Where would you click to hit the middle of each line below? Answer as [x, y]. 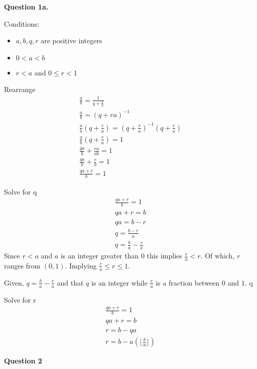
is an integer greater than [100, 256]
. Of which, [218, 256]
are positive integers [72, 40]
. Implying [81, 265]
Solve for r [20, 299]
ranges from [22, 265]
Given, [14, 282]
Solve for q [21, 191]
